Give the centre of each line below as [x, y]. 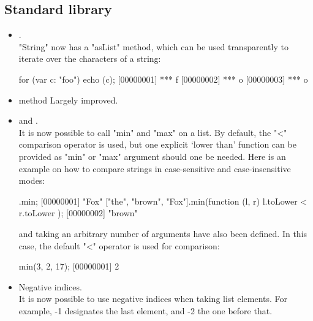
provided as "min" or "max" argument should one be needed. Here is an [152, 156]
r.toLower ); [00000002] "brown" [78, 213]
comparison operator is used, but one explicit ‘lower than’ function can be [157, 144]
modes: [32, 180]
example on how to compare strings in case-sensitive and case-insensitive [155, 168]
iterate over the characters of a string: [90, 59]
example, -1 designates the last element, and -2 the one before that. [145, 310]
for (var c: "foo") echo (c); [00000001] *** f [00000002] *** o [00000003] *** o [163, 79]
